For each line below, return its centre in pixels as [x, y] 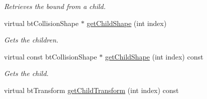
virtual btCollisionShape [41, 23]
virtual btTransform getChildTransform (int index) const [91, 90]
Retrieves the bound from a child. [55, 6]
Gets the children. [31, 40]
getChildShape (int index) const [154, 56]
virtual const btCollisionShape [51, 56]
